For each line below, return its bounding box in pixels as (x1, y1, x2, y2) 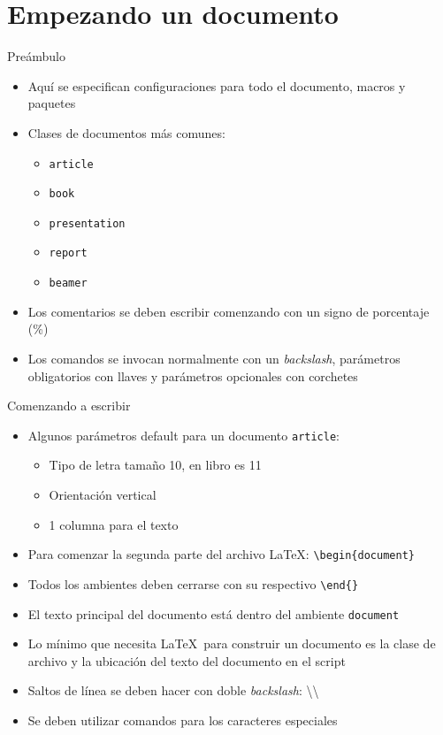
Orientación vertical (49, 486, 157, 503)
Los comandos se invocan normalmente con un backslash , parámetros (27, 348, 401, 367)
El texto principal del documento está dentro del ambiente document (27, 604, 400, 623)
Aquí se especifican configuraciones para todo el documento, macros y (27, 76, 406, 95)
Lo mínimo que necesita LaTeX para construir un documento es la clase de (27, 634, 436, 653)
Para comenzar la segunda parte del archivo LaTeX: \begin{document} (27, 545, 415, 563)
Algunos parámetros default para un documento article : (27, 425, 340, 444)
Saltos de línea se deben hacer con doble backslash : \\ (27, 681, 319, 700)
